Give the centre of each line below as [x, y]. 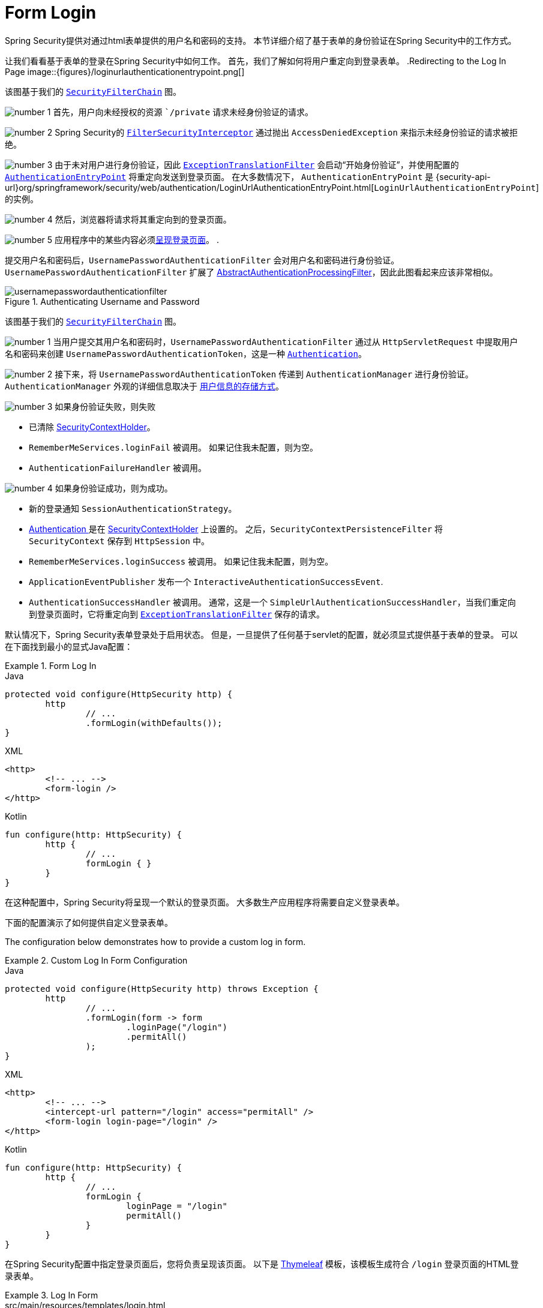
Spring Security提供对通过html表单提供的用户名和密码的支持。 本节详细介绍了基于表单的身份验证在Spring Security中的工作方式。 [261, 40]
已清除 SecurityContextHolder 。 [92, 427]
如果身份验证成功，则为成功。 [114, 488]
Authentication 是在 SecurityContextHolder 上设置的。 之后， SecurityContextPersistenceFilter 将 [236, 529]
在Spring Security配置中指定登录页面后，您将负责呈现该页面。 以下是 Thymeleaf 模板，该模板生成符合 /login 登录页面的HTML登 [262, 1264]
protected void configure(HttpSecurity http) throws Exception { [162, 988]
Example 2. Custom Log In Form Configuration [96, 960]
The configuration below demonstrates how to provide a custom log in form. [155, 941]
